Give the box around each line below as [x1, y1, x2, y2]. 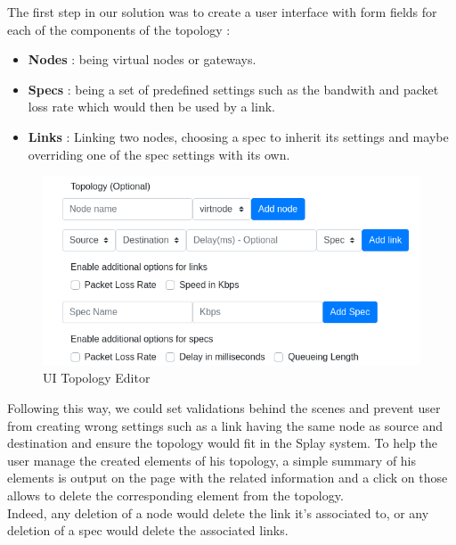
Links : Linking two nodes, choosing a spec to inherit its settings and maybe [28, 127, 449, 145]
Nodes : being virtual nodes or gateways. [28, 50, 256, 69]
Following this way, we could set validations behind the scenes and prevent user [7, 398, 441, 417]
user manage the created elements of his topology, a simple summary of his [7, 450, 417, 469]
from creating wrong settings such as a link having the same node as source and [7, 416, 444, 434]
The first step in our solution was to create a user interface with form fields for [7, 3, 437, 21]
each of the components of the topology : [7, 20, 231, 38]
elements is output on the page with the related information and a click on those [7, 468, 448, 487]
